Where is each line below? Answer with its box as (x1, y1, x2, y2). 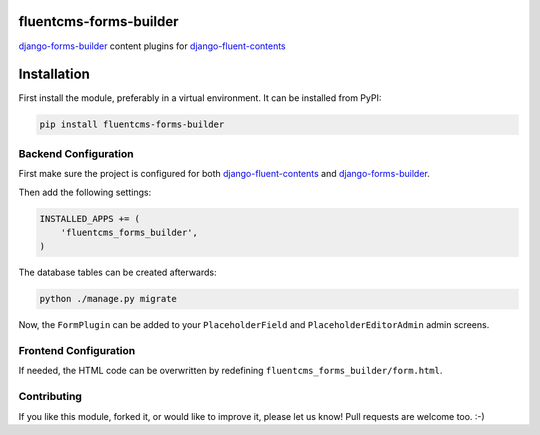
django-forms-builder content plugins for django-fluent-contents (18, 40, 287, 52)
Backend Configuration (18, 146, 134, 160)
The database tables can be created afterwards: (18, 266, 217, 279)
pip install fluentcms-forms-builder (39, 119, 225, 130)
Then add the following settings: (18, 186, 152, 198)
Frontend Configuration (18, 344, 136, 358)
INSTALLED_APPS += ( (39, 213, 140, 224)
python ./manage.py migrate (39, 293, 177, 305)
